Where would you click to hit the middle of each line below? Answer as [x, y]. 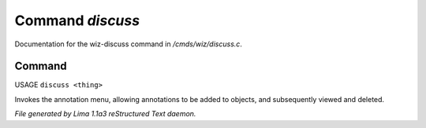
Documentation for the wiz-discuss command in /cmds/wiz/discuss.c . [128, 44]
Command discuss [77, 20]
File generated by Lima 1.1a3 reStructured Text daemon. [105, 114]
